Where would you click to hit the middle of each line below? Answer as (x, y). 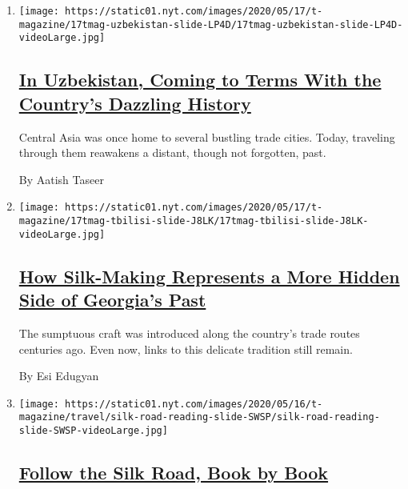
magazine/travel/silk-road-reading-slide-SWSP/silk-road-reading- (199, 417)
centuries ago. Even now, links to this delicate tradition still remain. (186, 349)
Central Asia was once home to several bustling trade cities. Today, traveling (207, 136)
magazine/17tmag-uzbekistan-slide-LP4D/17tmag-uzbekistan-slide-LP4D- (211, 24)
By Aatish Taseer (61, 179)
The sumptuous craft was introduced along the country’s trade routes (189, 333)
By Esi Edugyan (59, 376)
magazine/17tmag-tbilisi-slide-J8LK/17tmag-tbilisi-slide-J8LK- (194, 221)
